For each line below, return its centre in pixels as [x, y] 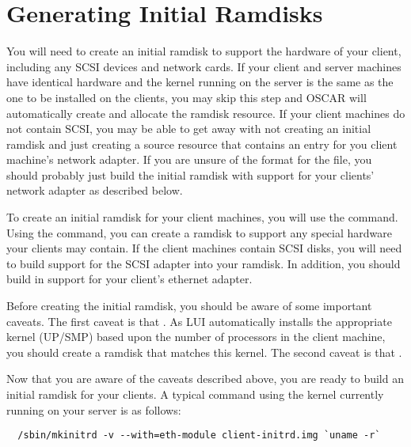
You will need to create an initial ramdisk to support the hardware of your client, [204, 51]
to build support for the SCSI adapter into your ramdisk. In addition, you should [204, 263]
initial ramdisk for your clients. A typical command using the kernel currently [195, 394]
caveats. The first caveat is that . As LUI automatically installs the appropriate [199, 321]
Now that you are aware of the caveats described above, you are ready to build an [205, 379]
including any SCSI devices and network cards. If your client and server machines [204, 66]
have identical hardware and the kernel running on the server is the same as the [200, 82]
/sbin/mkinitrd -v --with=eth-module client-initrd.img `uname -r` [199, 436]
